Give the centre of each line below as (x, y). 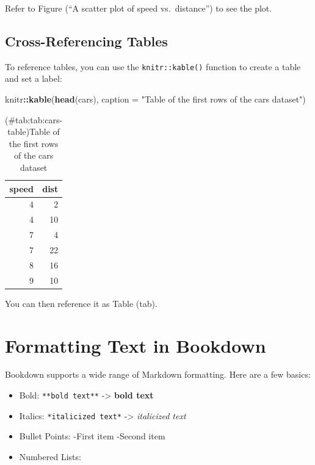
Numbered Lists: (50, 456)
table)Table (29, 132)
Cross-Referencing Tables (86, 41)
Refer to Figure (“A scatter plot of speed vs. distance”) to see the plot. (139, 8)
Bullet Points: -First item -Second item (92, 436)
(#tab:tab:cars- (34, 119)
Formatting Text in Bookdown (136, 345)
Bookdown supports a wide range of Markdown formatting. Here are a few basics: (158, 374)
